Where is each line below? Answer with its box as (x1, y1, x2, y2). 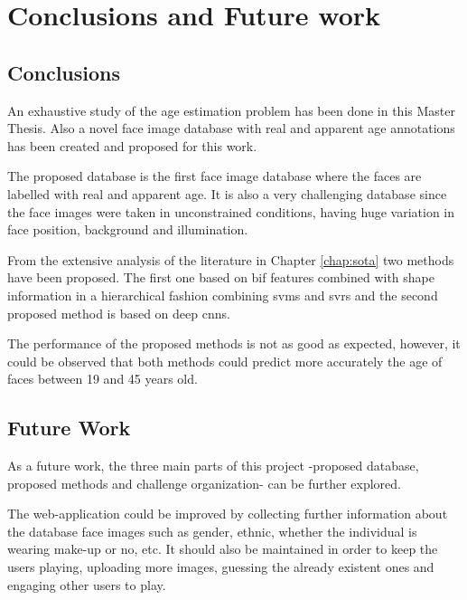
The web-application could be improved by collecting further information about (7, 504, 448, 523)
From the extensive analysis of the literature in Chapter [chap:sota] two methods (7, 250, 454, 269)
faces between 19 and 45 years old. (7, 369, 198, 388)
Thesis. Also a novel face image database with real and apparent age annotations (7, 119, 455, 138)
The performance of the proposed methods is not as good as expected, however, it (7, 334, 461, 353)
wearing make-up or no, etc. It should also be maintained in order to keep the (7, 539, 438, 558)
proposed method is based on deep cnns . (7, 303, 230, 322)
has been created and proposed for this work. (7, 136, 257, 155)
